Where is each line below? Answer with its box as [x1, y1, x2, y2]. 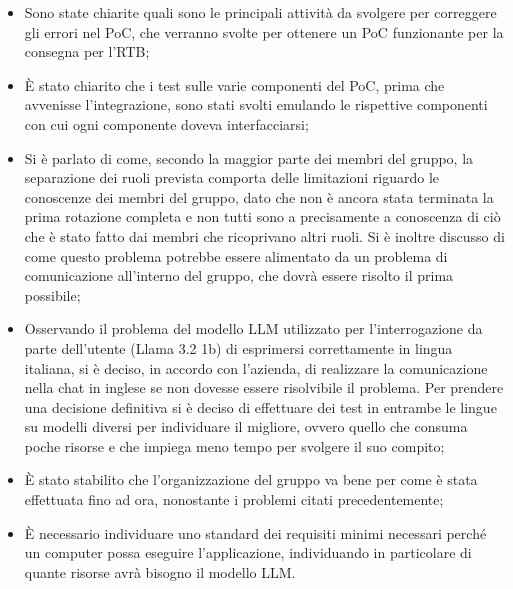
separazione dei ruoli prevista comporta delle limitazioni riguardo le [24, 167, 439, 188]
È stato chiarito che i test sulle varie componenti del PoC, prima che [24, 74, 445, 95]
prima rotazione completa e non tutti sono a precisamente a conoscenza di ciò [24, 206, 501, 227]
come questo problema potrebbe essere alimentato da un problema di [24, 245, 448, 266]
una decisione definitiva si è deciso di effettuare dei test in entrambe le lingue [24, 396, 497, 417]
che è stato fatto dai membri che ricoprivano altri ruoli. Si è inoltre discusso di [24, 225, 505, 246]
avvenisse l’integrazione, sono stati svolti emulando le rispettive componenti [24, 94, 488, 115]
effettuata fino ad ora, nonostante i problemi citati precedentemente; [24, 489, 444, 510]
